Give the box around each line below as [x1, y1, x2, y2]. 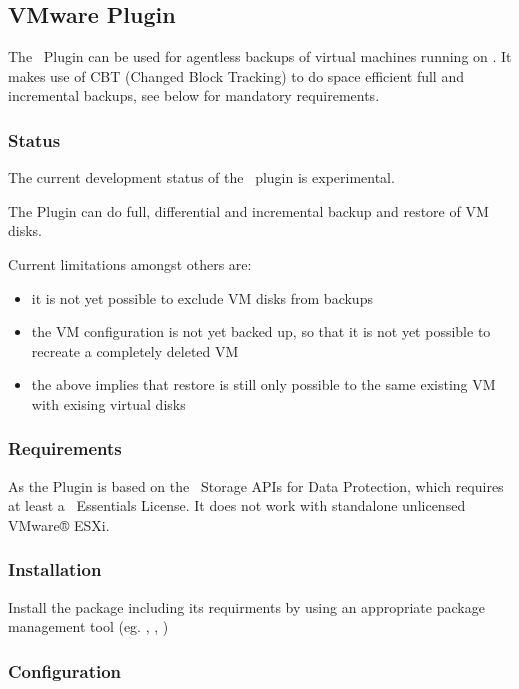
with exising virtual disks [31, 393, 186, 414]
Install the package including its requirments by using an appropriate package [8, 596, 485, 617]
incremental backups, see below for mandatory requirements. [8, 85, 380, 106]
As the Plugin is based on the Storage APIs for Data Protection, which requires [8, 475, 504, 496]
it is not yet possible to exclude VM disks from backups [31, 287, 373, 308]
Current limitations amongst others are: [8, 253, 252, 274]
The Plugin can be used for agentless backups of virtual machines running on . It [8, 46, 512, 67]
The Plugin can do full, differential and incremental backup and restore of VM [8, 200, 489, 221]
